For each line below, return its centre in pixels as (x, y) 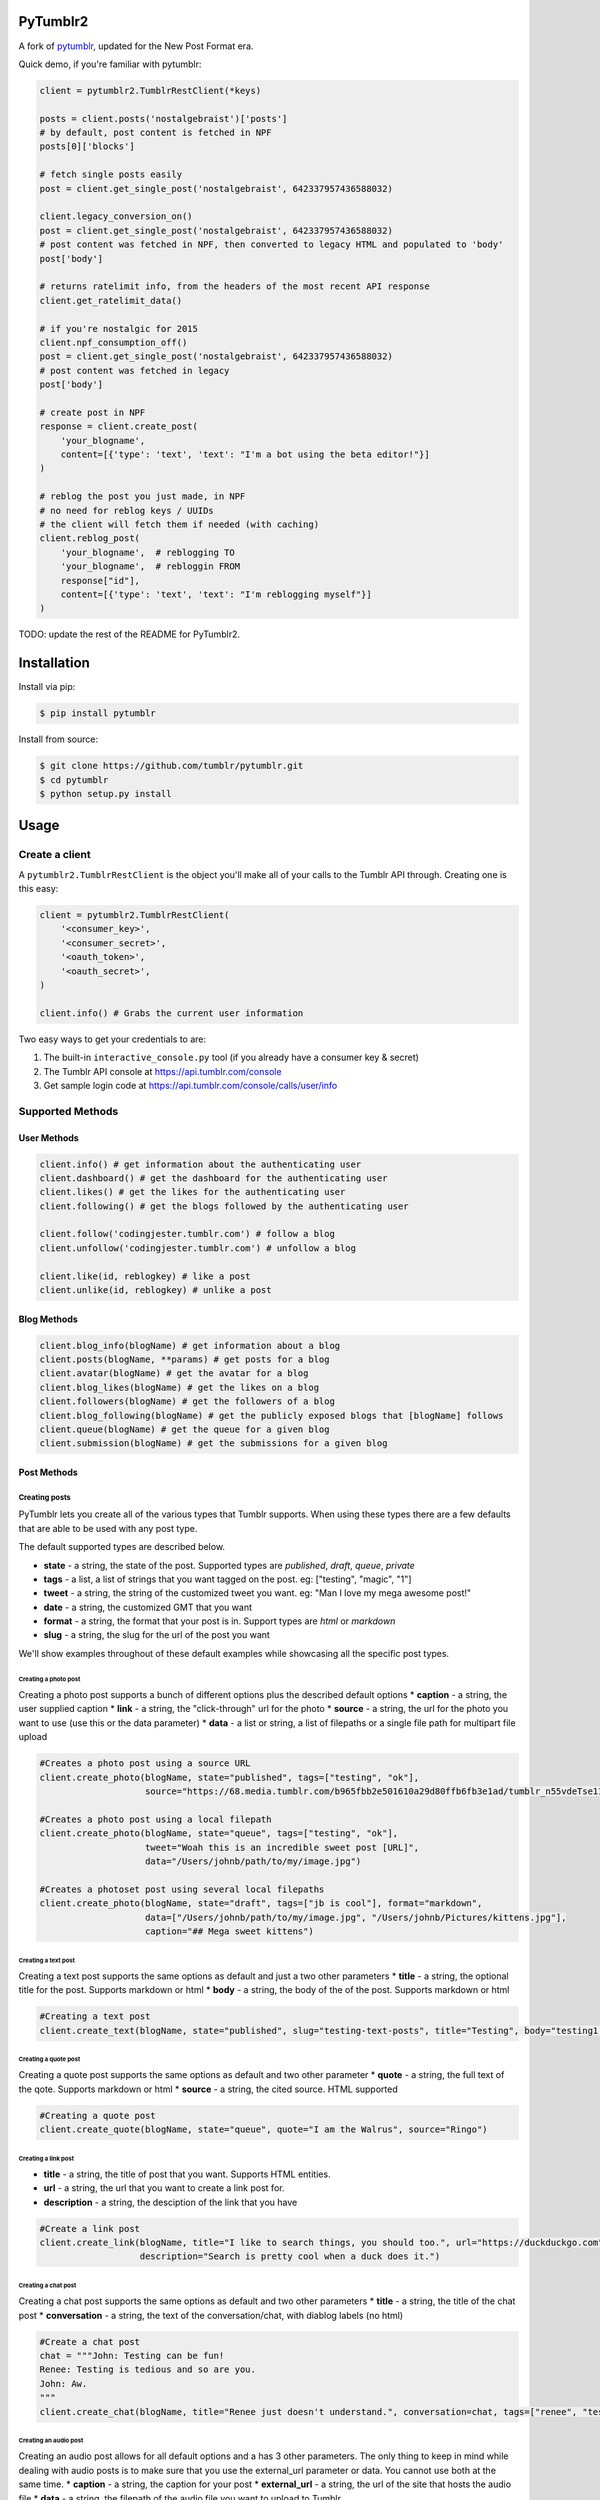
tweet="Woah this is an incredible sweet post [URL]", (282, 1847)
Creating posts (45, 1497)
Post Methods (48, 1472)
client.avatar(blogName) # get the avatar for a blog (174, 1373)
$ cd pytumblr (74, 779)
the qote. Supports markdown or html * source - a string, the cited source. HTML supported (208, 2089)
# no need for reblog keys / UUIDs (126, 510)
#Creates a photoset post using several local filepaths (182, 1889)
